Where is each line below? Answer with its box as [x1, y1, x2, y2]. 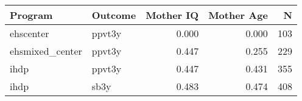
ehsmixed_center [10, 44, 82, 58]
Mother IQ [146, 8, 199, 22]
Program [10, 8, 53, 22]
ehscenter [10, 26, 49, 40]
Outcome [91, 8, 136, 22]
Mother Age [208, 8, 268, 22]
